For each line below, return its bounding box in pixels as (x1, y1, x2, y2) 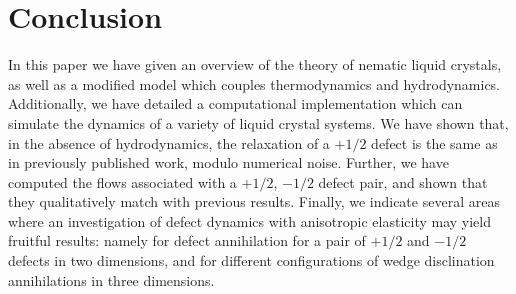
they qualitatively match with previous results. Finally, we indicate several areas (8, 191, 500, 212)
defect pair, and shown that (318, 171, 488, 192)
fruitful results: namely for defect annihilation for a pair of (8, 230, 366, 251)
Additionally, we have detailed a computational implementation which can (8, 93, 463, 114)
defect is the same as (371, 132, 498, 153)
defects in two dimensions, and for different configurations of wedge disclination (8, 250, 495, 271)
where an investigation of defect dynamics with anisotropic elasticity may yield (8, 210, 491, 231)
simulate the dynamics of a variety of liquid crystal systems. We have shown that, (8, 112, 509, 133)
